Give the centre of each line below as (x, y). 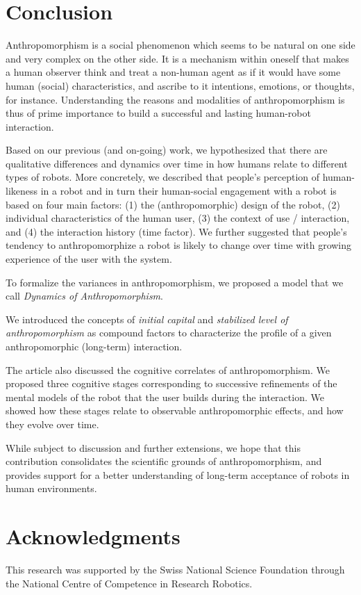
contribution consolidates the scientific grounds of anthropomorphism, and (164, 461)
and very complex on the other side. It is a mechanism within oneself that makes (177, 58)
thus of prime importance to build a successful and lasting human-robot (158, 113)
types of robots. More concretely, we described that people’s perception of (163, 177)
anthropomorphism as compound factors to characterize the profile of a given (169, 333)
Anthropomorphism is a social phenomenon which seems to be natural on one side (180, 45)
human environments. (51, 488)
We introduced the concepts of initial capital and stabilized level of (147, 319)
